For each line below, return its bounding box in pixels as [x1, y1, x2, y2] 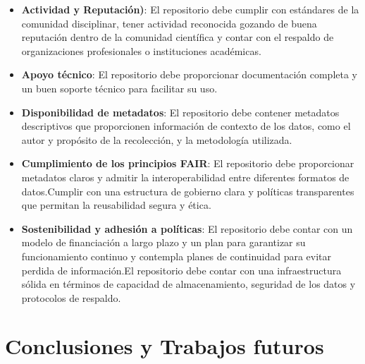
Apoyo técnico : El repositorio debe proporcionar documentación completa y [21, 67, 357, 82]
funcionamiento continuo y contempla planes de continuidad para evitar [21, 248, 332, 263]
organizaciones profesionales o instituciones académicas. [21, 43, 261, 58]
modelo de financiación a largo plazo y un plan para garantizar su [21, 235, 306, 250]
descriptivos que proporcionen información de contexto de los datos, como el [21, 119, 351, 133]
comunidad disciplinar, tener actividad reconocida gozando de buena [21, 16, 317, 30]
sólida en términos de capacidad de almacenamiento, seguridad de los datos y [21, 277, 356, 291]
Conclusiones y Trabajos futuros [5, 332, 324, 360]
